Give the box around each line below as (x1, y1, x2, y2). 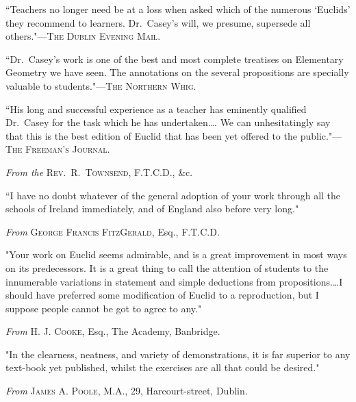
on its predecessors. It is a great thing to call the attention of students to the (5, 260, 329, 275)
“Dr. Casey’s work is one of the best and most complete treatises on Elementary (5, 51, 344, 66)
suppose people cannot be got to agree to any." (5, 301, 202, 315)
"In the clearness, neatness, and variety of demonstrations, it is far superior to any (5, 347, 351, 361)
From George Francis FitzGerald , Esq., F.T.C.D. (5, 224, 220, 238)
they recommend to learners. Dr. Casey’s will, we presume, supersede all (5, 15, 311, 29)
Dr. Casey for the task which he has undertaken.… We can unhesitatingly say (5, 115, 331, 129)
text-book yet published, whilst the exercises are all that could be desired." (5, 360, 320, 375)
